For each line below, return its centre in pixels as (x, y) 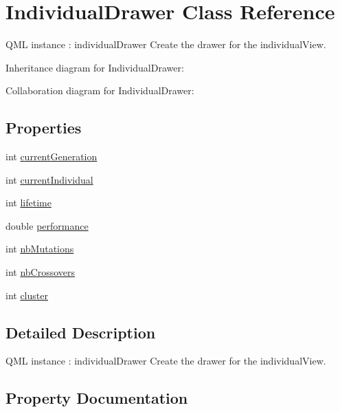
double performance (47, 225)
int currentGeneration (52, 156)
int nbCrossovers (41, 272)
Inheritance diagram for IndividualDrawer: (95, 67)
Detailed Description (81, 332)
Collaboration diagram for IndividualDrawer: (100, 90)
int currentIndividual (49, 179)
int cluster (27, 295)
